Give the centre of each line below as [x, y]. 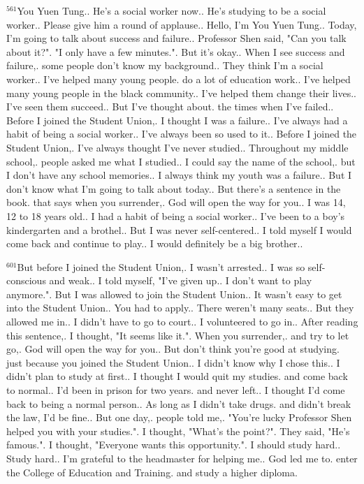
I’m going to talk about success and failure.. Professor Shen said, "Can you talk [176, 38]
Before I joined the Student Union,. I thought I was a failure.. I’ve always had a [177, 120]
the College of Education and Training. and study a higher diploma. [152, 472]
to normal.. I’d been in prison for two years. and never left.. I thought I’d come [176, 390]
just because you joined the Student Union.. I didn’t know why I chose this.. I [173, 362]
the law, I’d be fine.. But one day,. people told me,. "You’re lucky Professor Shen [179, 417]
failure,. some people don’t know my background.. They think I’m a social [165, 65]
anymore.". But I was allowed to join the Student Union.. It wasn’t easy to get [174, 294]
